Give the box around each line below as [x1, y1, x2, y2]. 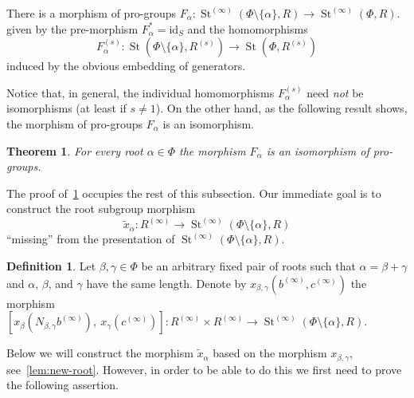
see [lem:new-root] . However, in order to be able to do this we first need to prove [6, 361, 402, 377]
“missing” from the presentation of [6, 231, 175, 247]
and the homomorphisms [187, 20, 308, 37]
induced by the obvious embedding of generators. [6, 57, 246, 74]
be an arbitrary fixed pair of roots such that [141, 257, 356, 274]
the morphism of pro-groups [6, 115, 143, 132]
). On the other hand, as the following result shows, [155, 100, 408, 116]
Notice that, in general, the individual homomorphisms [6, 84, 275, 100]
